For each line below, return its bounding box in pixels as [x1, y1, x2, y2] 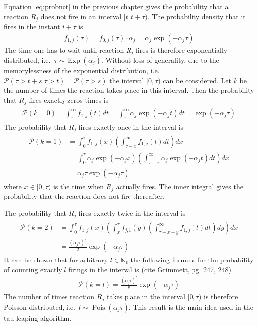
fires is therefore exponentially [136, 44, 228, 55]
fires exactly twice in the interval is [78, 207, 186, 218]
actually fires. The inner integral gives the [116, 181, 243, 191]
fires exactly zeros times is [29, 94, 109, 105]
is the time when [53, 181, 104, 191]
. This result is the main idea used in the [129, 301, 253, 312]
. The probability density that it [147, 11, 246, 21]
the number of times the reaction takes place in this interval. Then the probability [4, 85, 254, 95]
